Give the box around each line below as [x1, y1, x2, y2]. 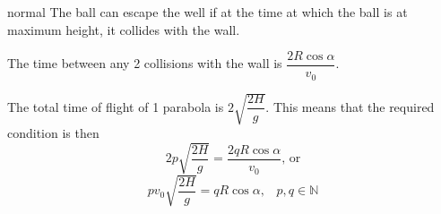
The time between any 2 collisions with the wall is [7, 54, 282, 73]
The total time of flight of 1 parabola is [7, 97, 224, 116]
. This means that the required [265, 97, 435, 116]
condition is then [7, 124, 99, 142]
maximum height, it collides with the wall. [7, 20, 240, 39]
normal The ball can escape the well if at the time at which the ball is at [7, 3, 408, 21]
